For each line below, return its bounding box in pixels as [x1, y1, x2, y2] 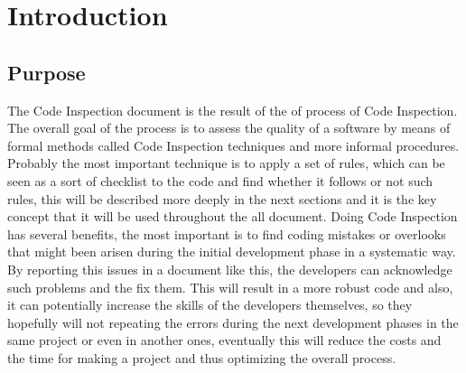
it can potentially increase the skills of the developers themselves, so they [7, 295, 413, 314]
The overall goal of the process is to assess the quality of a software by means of [7, 118, 451, 137]
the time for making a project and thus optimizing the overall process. [7, 348, 396, 367]
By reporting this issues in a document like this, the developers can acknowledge [7, 259, 452, 278]
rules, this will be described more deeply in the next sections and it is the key [7, 189, 437, 208]
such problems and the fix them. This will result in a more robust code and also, [7, 277, 453, 296]
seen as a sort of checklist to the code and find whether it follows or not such [7, 171, 433, 190]
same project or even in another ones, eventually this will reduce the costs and [7, 331, 442, 350]
